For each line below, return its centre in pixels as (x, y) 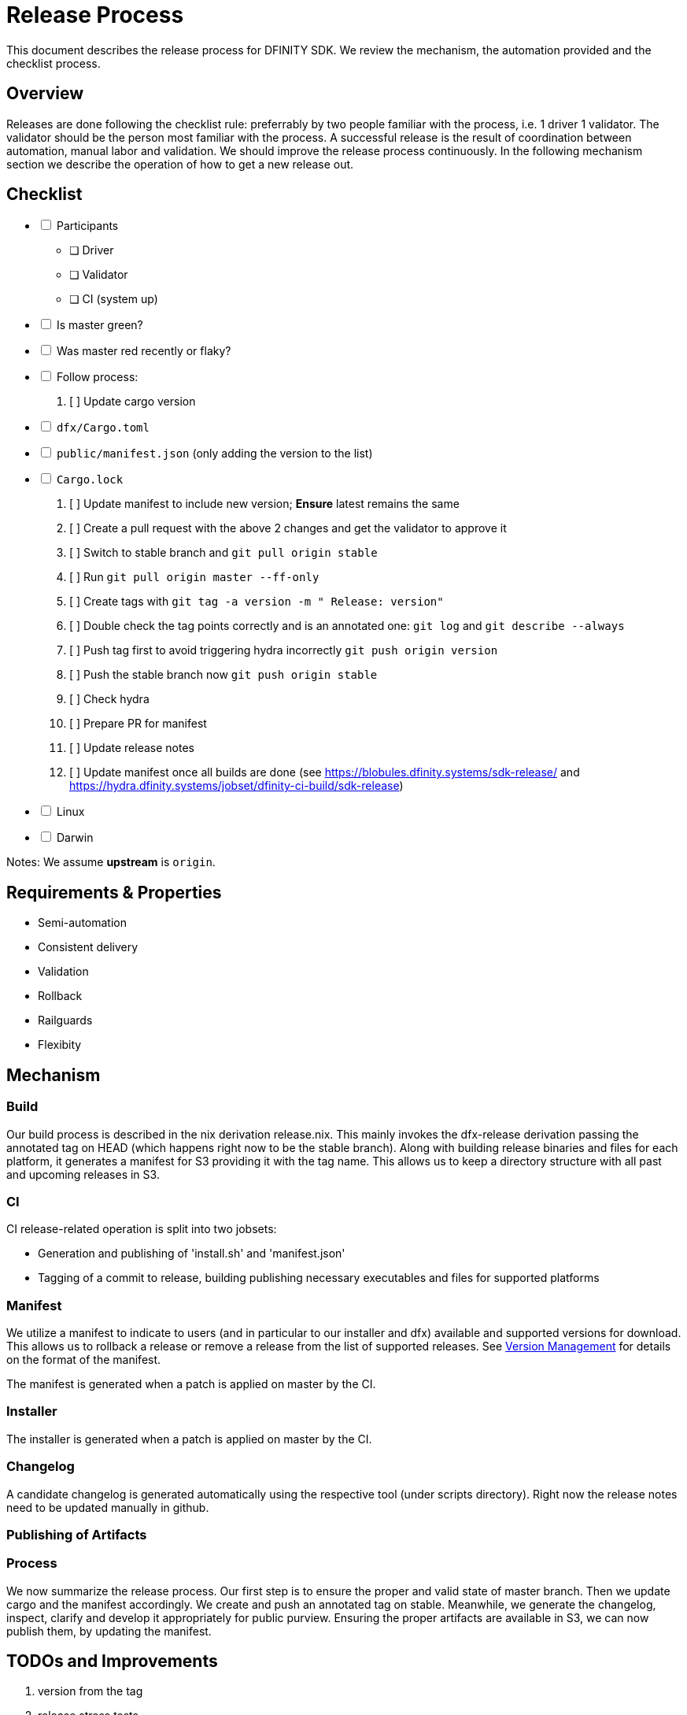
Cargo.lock (90, 480)
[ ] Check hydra (109, 699)
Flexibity (60, 1045)
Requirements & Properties (114, 892)
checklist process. (54, 63)
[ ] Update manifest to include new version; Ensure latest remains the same (264, 504)
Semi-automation (82, 923)
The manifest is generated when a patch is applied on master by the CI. (191, 1384)
